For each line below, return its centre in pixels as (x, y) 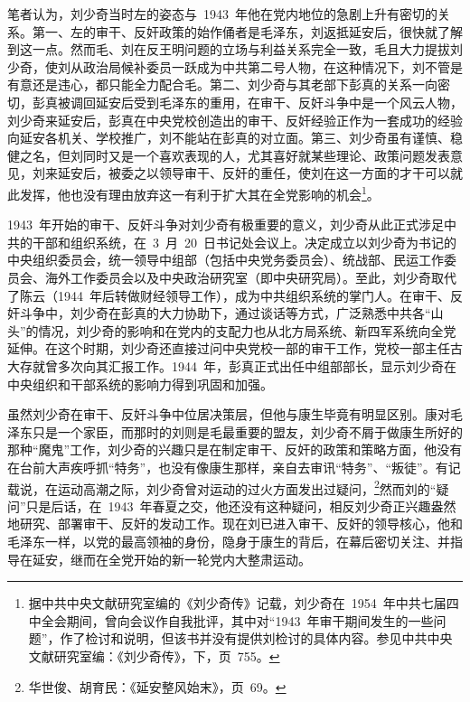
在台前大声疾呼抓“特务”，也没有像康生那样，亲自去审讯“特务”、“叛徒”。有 (228, 467)
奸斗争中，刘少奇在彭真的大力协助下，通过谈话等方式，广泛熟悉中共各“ (219, 313)
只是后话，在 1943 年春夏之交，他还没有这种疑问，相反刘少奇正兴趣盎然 (241, 505)
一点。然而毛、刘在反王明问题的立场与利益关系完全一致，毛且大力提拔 (241, 49)
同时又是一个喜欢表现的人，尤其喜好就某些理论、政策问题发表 (266, 155)
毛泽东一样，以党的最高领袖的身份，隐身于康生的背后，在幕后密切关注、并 (229, 541)
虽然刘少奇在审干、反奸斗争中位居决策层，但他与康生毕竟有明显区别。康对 (229, 414)
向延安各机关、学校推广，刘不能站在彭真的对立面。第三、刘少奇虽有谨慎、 (229, 138)
